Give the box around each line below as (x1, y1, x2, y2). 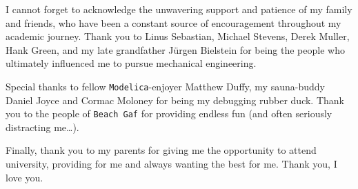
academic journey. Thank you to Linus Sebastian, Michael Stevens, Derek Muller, (6, 29, 350, 43)
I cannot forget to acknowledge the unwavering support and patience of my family (6, 2, 352, 16)
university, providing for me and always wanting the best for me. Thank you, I (6, 157, 337, 171)
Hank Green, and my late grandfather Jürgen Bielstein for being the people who (6, 42, 345, 57)
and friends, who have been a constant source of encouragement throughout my (6, 15, 341, 30)
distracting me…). (6, 119, 79, 134)
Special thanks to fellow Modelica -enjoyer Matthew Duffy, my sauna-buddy (6, 79, 325, 93)
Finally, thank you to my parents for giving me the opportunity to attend (6, 143, 317, 157)
